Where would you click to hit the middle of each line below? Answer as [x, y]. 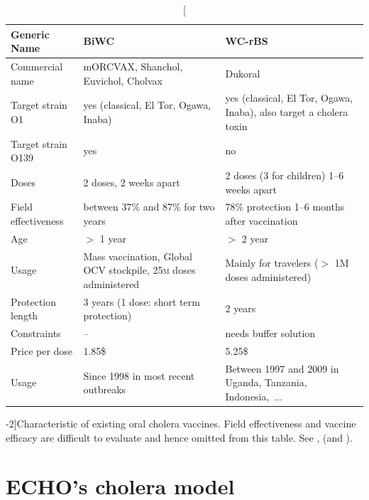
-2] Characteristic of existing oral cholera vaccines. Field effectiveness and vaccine [181, 424]
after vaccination [261, 220]
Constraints [36, 333]
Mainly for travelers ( [272, 263]
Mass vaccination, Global [138, 256]
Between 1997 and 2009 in [282, 368]
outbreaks [105, 389]
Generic [30, 34]
